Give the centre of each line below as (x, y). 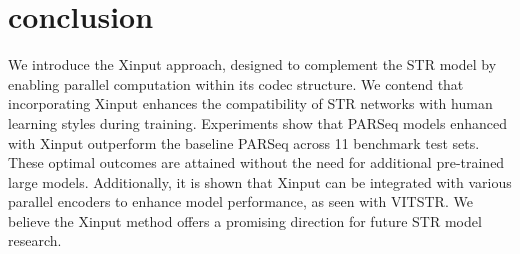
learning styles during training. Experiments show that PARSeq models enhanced (257, 122)
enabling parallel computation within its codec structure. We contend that (236, 83)
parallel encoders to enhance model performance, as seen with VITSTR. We (240, 201)
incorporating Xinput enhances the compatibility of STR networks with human (250, 103)
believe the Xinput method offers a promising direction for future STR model (245, 220)
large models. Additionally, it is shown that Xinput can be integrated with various (260, 181)
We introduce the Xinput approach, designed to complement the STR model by (252, 64)
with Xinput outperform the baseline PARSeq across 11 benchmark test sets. (244, 142)
